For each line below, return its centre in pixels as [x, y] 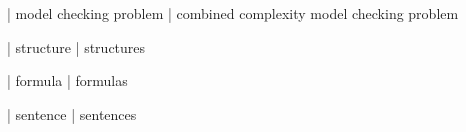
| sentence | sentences [72, 113]
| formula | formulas [67, 80]
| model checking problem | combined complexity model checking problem [233, 13]
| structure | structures [76, 46]
